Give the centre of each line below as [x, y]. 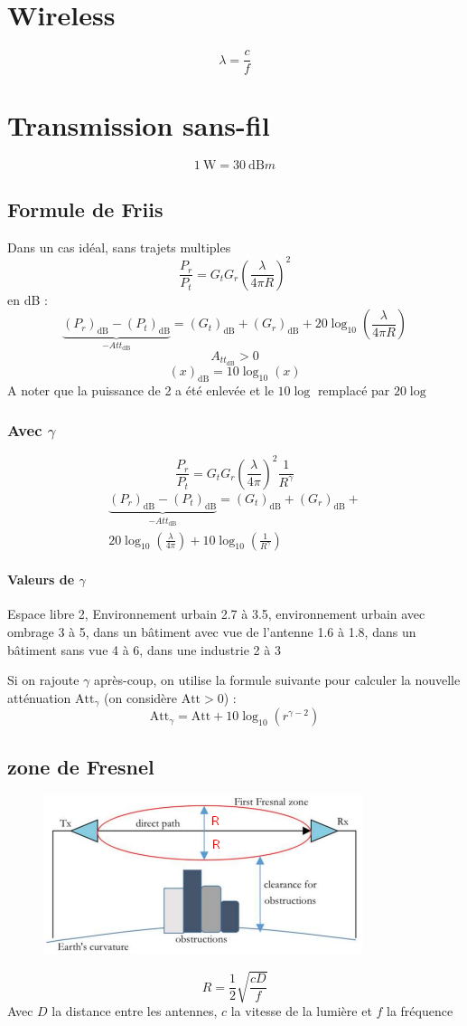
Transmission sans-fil [139, 125]
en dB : [28, 299]
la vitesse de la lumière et [301, 1011]
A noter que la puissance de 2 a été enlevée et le [140, 389]
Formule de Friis [85, 209]
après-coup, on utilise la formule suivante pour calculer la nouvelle [277, 680]
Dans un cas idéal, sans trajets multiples [119, 247]
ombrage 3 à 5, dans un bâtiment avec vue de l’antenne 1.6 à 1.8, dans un [212, 631]
